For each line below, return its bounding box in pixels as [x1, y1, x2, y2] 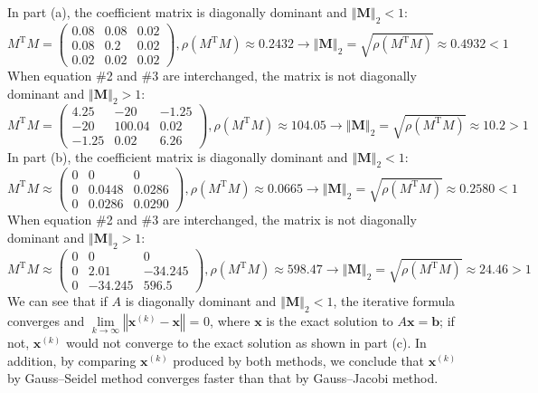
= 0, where [189, 311, 250, 330]
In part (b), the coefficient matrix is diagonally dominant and [7, 147, 348, 166]
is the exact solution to [266, 311, 393, 330]
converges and [7, 311, 85, 330]
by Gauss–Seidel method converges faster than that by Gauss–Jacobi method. [7, 369, 439, 388]
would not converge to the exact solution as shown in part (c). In [65, 333, 427, 352]
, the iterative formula [333, 292, 456, 310]
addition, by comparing [7, 350, 137, 369]
